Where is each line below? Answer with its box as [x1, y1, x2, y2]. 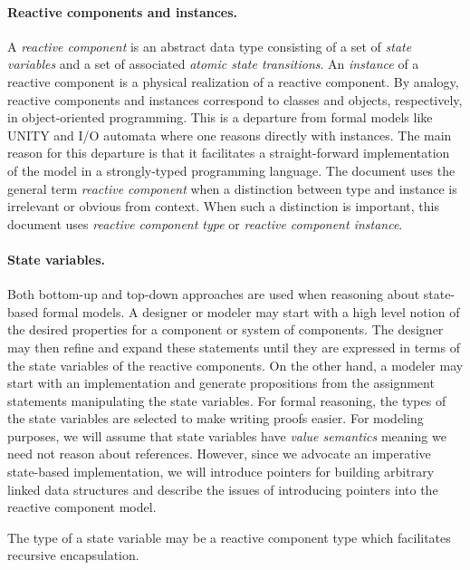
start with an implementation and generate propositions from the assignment [7, 373, 435, 392]
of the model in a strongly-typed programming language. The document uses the [7, 160, 456, 179]
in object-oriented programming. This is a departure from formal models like [7, 108, 433, 127]
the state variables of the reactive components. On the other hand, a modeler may [7, 355, 464, 374]
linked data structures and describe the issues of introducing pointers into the [7, 479, 438, 498]
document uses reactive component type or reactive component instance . [7, 214, 403, 233]
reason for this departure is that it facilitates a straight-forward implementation [7, 143, 450, 162]
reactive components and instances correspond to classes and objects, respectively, [7, 90, 463, 109]
